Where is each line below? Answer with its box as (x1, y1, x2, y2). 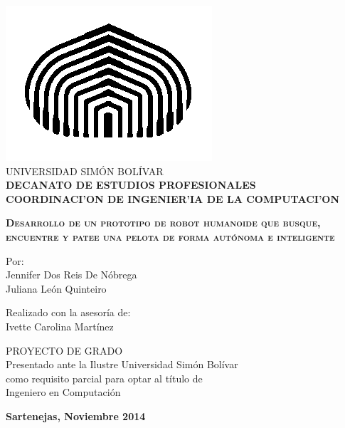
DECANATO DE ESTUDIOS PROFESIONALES (6, 177, 256, 192)
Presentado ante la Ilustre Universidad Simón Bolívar (6, 357, 238, 372)
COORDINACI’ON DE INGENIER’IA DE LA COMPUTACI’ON (6, 191, 340, 206)
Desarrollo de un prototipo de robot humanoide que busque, (6, 215, 321, 230)
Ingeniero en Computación (6, 385, 121, 400)
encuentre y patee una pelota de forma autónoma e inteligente (6, 229, 335, 244)
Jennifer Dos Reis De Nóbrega (6, 267, 137, 282)
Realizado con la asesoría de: (6, 305, 131, 320)
